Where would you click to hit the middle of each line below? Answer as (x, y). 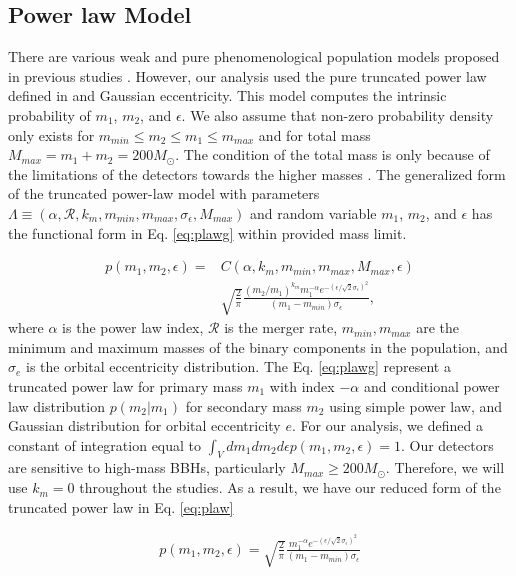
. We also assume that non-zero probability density (337, 114)
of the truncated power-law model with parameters (164, 193)
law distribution (56, 405)
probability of (49, 114)
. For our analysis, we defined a (387, 425)
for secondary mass (243, 405)
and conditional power (431, 385)
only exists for (51, 134)
